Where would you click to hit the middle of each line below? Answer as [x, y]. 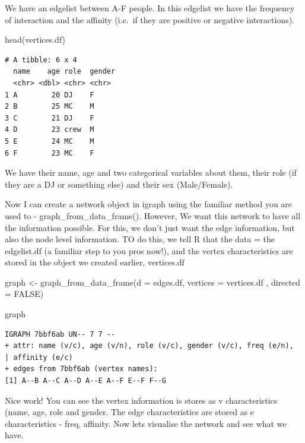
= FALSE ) [24, 294]
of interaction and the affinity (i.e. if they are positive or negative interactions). [150, 19]
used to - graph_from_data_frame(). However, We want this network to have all [153, 215]
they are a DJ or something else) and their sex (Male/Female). [119, 184]
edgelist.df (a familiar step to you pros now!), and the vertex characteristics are [149, 250]
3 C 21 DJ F [50, 118]
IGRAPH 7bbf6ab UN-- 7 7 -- [60, 334]
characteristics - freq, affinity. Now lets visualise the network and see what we [146, 423]
